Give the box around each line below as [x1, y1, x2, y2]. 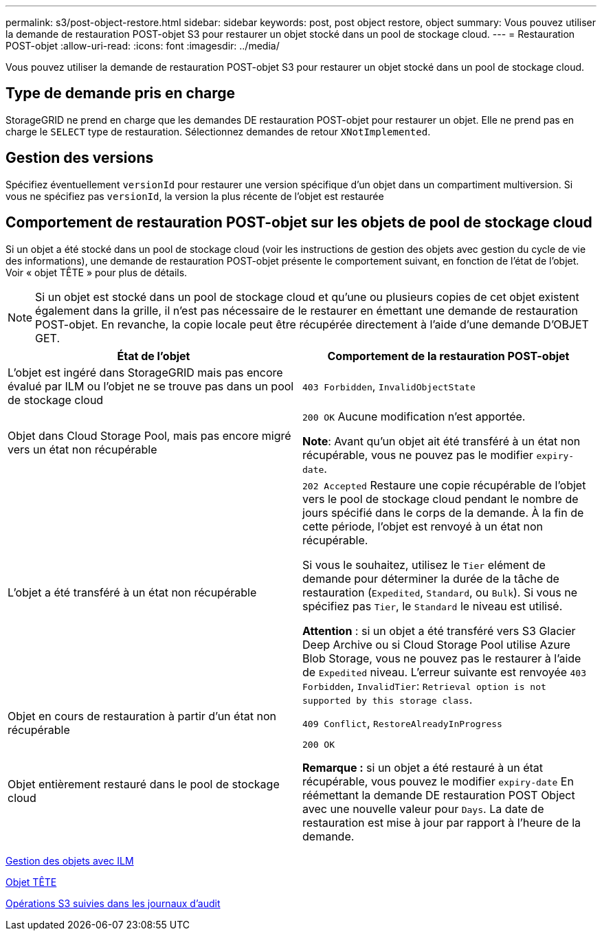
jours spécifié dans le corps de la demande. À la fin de [302, 505, 584, 520]
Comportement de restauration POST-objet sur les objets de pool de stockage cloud [5, 214, 592, 232]
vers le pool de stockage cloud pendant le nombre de [302, 491, 579, 506]
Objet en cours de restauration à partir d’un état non [8, 709, 276, 723]
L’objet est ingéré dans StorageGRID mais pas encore [8, 365, 283, 379]
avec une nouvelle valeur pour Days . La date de [302, 801, 544, 816]
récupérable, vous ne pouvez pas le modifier [302, 447, 533, 462]
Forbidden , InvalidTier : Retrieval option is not [302, 678, 546, 693]
